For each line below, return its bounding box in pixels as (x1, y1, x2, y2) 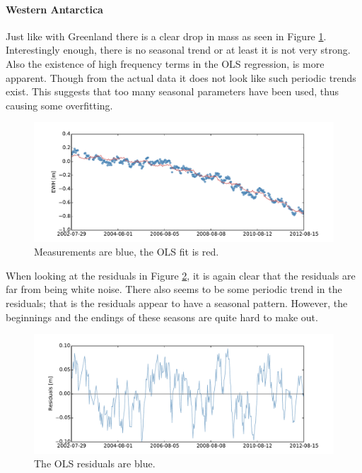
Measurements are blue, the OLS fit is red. (34, 244, 219, 259)
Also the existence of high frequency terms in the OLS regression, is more (6, 56, 325, 71)
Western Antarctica (6, 1, 103, 16)
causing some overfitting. (6, 97, 113, 112)
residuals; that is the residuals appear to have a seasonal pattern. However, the (6, 296, 348, 311)
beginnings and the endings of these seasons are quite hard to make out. (6, 309, 318, 324)
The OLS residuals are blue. (34, 456, 156, 471)
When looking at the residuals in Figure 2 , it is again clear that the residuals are (6, 268, 356, 282)
